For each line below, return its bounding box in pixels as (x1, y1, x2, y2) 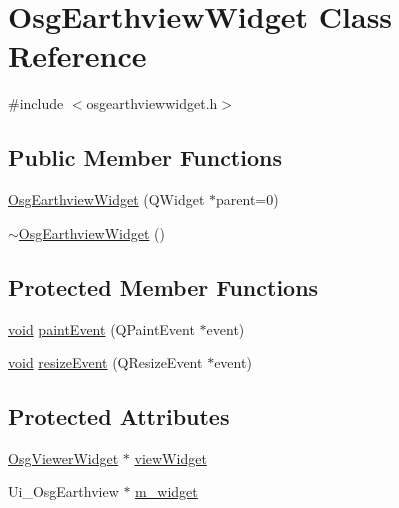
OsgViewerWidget (8, 447, 119, 468)
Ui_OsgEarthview (8, 481, 119, 502)
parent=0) (216, 189, 279, 210)
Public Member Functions (8, 142, 282, 173)
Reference (8, 35, 147, 76)
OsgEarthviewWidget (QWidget (8, 189, 205, 210)
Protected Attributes (8, 401, 230, 432)
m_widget (135, 481, 198, 502)
